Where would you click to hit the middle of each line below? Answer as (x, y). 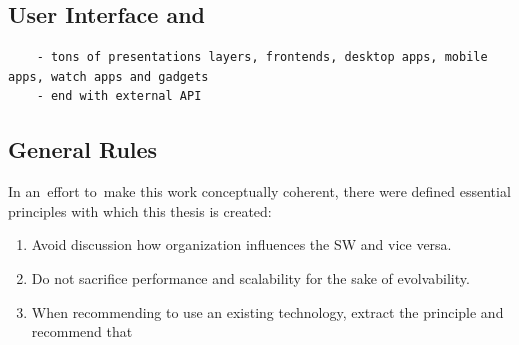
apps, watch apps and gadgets (108, 76)
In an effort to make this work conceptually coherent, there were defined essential (259, 191)
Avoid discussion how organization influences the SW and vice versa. (241, 244)
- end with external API (119, 96)
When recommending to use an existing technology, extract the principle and (267, 311)
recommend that (82, 331)
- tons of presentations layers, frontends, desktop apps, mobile (262, 57)
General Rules (83, 149)
